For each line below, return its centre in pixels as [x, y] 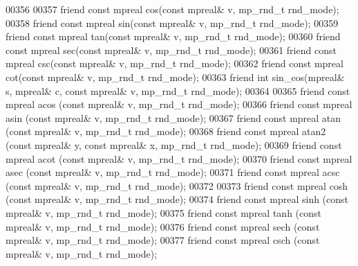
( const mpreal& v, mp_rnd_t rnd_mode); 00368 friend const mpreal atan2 [166, 131]
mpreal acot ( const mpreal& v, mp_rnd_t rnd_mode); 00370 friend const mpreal [179, 158]
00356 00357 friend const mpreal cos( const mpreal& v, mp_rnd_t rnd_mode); [172, 9]
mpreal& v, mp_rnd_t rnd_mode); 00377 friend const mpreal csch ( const [163, 240]
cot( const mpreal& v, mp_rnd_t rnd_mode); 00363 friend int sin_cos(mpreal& [175, 77]
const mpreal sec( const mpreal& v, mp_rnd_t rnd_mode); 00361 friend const [171, 50]
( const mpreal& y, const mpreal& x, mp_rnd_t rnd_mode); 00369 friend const [174, 144]
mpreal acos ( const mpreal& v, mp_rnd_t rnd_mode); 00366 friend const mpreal [179, 104]
